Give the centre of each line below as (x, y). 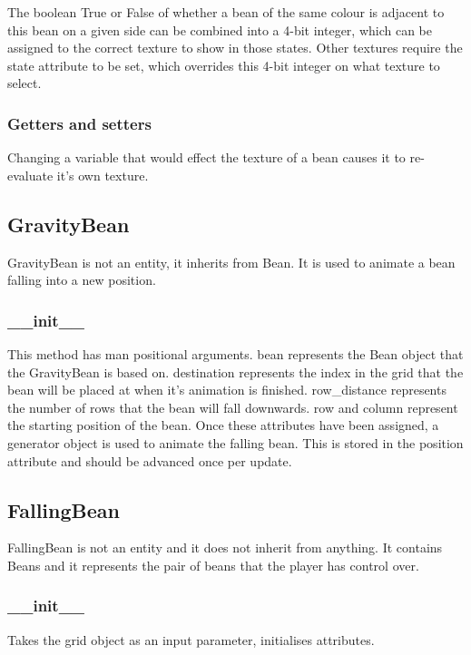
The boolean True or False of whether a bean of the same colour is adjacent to (226, 12)
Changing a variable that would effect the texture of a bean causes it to (206, 157)
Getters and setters (79, 123)
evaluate (30, 175)
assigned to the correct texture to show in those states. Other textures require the (235, 48)
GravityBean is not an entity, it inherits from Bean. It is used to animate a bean (231, 262)
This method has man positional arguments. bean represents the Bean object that (235, 353)
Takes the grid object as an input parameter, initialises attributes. (191, 639)
